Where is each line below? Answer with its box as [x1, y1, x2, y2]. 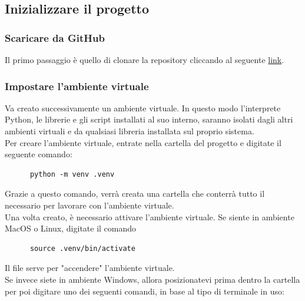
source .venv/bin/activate [29, 244, 135, 253]
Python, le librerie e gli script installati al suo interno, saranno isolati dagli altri [5, 113, 293, 125]
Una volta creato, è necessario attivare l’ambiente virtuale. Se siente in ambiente [5, 210, 294, 223]
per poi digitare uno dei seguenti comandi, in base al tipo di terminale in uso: [5, 285, 284, 297]
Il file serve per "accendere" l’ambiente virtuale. [5, 262, 175, 274]
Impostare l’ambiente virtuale [5, 78, 149, 93]
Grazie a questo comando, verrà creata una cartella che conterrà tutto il [5, 187, 265, 200]
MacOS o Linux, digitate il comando [5, 222, 137, 234]
